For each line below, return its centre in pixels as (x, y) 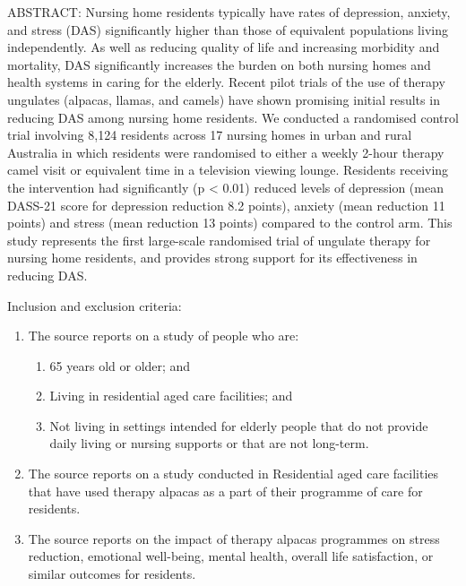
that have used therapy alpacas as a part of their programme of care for (225, 491)
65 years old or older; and (120, 365)
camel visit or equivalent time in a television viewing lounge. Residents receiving (228, 170)
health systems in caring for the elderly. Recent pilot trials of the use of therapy (226, 82)
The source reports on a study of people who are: (164, 336)
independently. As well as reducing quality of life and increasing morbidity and (224, 47)
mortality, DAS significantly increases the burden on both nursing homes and (219, 64)
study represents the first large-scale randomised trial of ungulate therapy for (219, 240)
